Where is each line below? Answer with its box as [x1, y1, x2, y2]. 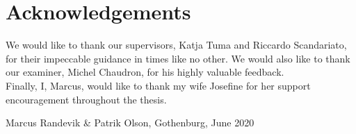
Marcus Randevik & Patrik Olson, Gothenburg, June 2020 [6, 115, 254, 130]
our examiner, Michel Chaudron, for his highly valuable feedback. [6, 65, 284, 79]
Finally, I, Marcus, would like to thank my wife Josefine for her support [6, 78, 311, 92]
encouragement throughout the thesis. [6, 92, 167, 106]
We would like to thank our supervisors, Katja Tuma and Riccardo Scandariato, [6, 37, 347, 52]
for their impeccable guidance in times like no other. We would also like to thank [6, 51, 350, 65]
